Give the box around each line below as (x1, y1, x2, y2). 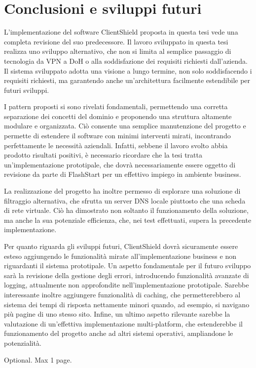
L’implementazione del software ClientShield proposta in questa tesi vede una (4, 27, 238, 37)
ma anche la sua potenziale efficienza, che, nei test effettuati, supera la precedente (4, 214, 252, 225)
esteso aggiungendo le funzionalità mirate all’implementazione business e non (4, 250, 236, 261)
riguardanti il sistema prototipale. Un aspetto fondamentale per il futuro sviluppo (4, 260, 251, 271)
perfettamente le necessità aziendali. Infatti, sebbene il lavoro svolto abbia (4, 140, 228, 150)
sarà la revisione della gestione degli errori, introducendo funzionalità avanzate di (4, 270, 249, 280)
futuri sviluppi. (4, 84, 49, 95)
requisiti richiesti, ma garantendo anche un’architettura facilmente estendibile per (4, 75, 251, 85)
